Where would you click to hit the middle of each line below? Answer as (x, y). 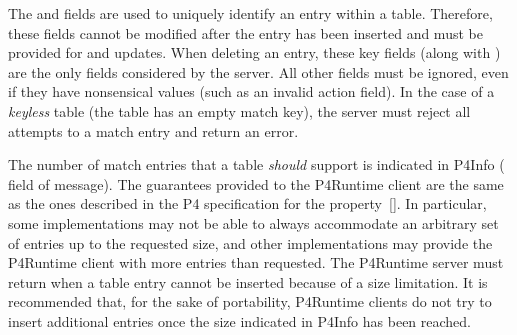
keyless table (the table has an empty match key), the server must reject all (239, 110)
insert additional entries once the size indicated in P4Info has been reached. (240, 320)
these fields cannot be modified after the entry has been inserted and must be (245, 32)
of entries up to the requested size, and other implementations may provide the (250, 242)
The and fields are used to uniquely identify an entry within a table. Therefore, (250, 13)
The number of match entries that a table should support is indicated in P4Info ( (256, 164)
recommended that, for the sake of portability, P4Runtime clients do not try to (250, 301)
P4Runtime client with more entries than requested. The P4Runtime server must (256, 262)
